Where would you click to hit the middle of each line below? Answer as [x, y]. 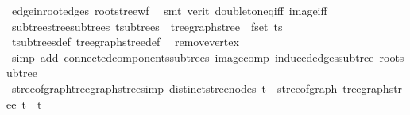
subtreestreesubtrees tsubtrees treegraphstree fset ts [147, 26]
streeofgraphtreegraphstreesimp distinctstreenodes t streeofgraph [174, 88]
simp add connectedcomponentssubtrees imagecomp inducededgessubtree [193, 57]
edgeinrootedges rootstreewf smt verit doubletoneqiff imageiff [169, 10]
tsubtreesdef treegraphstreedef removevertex [125, 42]
